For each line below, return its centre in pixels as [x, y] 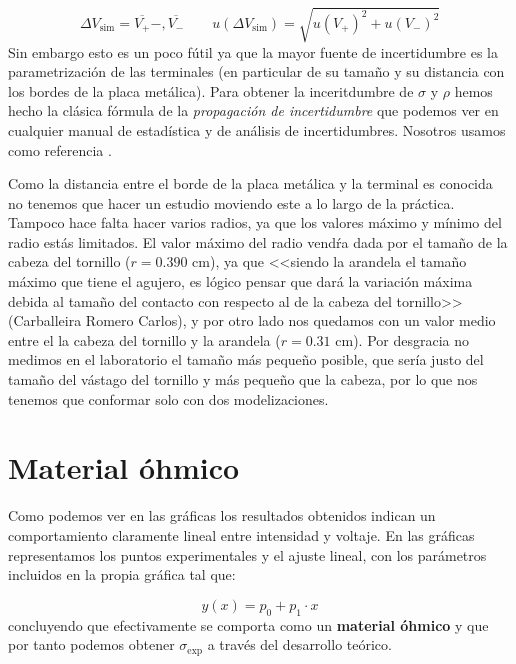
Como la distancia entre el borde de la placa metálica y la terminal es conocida [250, 183]
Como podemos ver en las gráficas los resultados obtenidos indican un [222, 515]
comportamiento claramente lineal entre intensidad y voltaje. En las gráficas [241, 534]
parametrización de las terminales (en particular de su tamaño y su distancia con [256, 71]
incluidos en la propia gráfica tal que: [122, 574]
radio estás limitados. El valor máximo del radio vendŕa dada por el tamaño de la [258, 241]
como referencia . [60, 149]
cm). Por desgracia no [402, 339]
